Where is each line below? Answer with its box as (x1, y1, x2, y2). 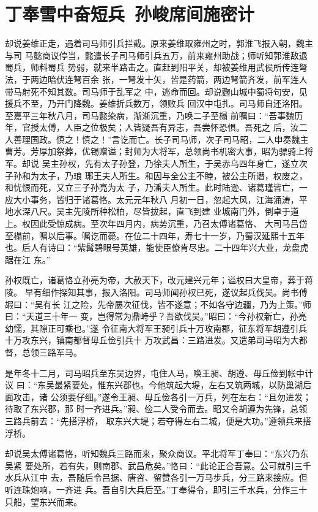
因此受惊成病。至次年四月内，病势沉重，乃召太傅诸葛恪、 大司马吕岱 (30, 217, 308, 230)
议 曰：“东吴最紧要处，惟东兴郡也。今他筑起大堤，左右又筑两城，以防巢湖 (5, 378, 303, 391)
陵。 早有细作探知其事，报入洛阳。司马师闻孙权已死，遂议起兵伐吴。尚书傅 (5, 286, 308, 298)
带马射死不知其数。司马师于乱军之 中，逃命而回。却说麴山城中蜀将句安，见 (5, 85, 308, 97)
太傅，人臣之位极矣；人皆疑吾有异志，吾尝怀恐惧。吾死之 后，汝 (39, 121, 299, 134)
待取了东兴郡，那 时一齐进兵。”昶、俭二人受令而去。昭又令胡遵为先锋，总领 (5, 402, 308, 415)
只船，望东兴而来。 (5, 495, 82, 508)
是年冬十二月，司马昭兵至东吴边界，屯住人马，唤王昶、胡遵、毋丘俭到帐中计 (5, 366, 313, 379)
